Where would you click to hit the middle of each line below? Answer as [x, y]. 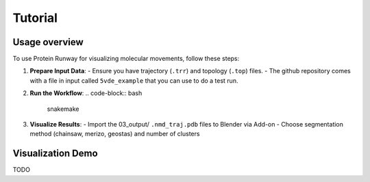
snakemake [63, 109]
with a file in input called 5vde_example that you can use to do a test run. [134, 80]
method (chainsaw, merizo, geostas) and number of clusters [115, 134]
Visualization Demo [56, 154]
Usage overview [48, 42]
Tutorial [35, 18]
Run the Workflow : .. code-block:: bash [86, 93]
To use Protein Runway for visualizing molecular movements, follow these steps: [126, 59]
